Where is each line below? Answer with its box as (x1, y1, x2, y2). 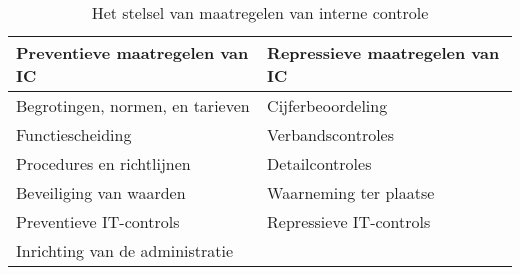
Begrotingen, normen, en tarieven (16, 94, 250, 117)
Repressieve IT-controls (267, 210, 431, 233)
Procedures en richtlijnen (16, 152, 191, 175)
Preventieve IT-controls (16, 210, 180, 233)
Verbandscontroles (267, 123, 395, 146)
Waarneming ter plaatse (267, 181, 435, 204)
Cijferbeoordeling (267, 94, 388, 117)
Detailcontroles (267, 152, 372, 175)
